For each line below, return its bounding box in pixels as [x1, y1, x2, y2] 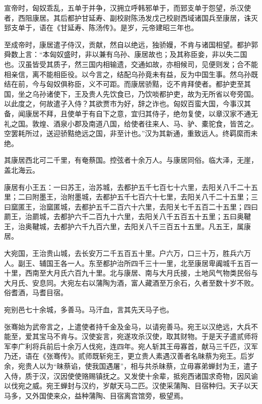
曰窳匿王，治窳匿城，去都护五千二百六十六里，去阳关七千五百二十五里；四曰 [4, 201, 258, 212]
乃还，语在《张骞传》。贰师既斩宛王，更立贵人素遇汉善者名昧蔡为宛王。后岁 [4, 351, 254, 361]
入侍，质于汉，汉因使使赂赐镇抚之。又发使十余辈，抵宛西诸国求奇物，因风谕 [4, 370, 258, 381]
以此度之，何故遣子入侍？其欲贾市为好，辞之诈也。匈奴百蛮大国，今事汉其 [4, 98, 251, 109]
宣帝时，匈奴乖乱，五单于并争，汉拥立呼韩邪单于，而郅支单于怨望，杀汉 [4, 3, 244, 13]
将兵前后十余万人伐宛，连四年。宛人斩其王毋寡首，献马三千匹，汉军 [32, 341, 258, 351]
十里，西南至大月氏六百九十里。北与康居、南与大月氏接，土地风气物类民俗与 [4, 267, 258, 278]
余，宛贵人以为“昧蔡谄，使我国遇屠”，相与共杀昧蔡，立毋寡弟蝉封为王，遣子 [4, 361, 258, 371]
